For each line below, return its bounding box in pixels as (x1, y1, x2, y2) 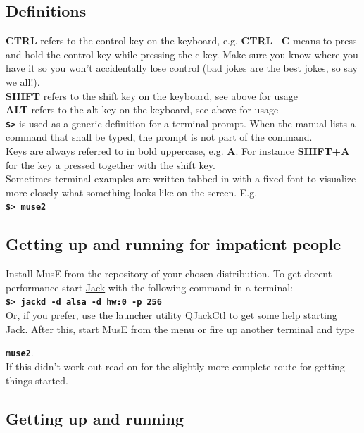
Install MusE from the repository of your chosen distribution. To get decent (6, 266, 332, 281)
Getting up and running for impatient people (6, 233, 341, 255)
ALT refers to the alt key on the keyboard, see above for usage (6, 102, 279, 117)
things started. (6, 372, 68, 387)
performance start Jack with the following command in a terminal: (6, 280, 293, 294)
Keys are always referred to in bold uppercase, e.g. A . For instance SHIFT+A (6, 144, 350, 158)
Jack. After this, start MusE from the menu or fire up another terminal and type (6, 321, 355, 336)
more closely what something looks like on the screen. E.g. (6, 184, 258, 199)
